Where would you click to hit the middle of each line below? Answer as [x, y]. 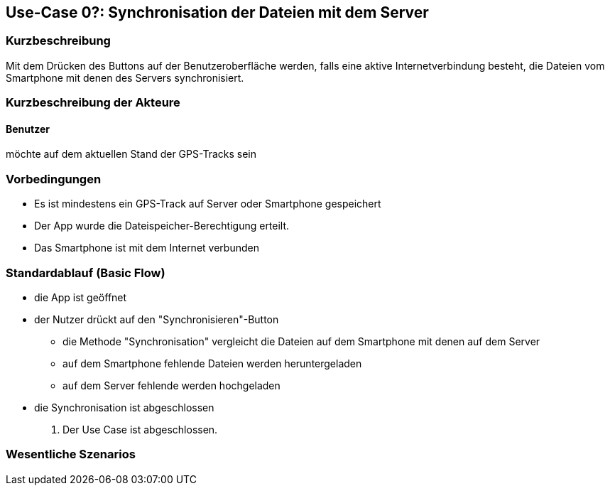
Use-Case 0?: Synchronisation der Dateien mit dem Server [217, 12]
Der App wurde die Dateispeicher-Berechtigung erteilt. [162, 226]
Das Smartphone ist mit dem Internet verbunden [147, 248]
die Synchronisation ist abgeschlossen [124, 407]
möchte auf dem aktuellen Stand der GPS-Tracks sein [131, 154]
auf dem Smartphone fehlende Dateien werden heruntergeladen [212, 363]
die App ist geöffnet [81, 297]
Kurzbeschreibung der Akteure [93, 103]
